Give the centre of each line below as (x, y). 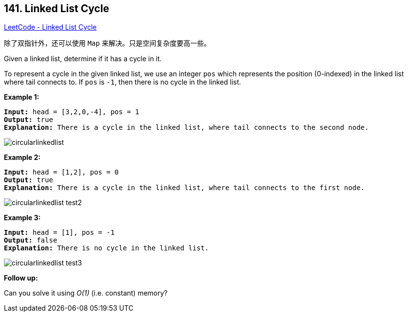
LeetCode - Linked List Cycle (50, 27)
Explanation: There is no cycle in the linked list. (106, 248)
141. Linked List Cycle (57, 9)
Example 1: (22, 97)
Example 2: (22, 158)
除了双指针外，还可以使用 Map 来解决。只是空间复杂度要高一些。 (107, 43)
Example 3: (22, 218)
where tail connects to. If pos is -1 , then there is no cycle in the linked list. (123, 82)
